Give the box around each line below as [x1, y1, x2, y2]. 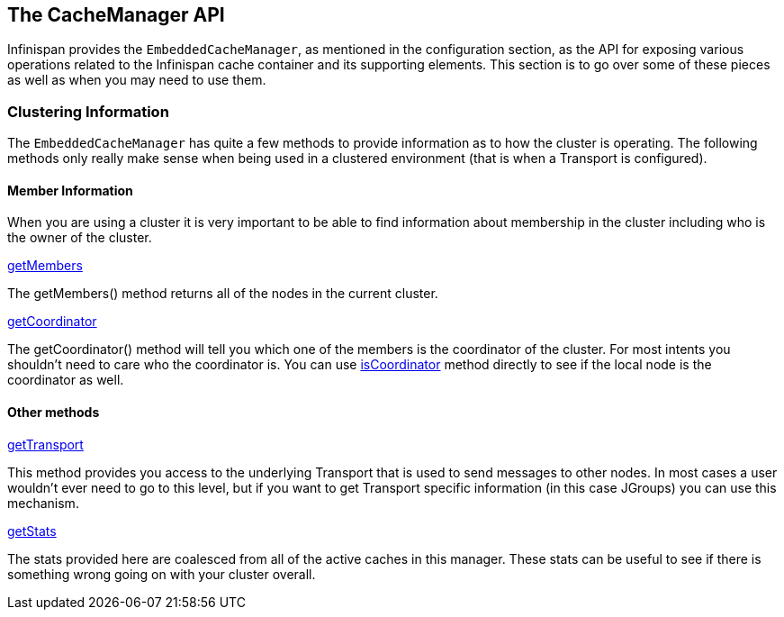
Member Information [7, 182, 133, 198]
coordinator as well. [7, 372, 124, 388]
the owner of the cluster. [7, 230, 152, 246]
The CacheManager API [7, 4, 225, 26]
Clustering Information [7, 102, 169, 121]
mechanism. [7, 495, 79, 511]
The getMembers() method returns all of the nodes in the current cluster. [7, 286, 438, 302]
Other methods [7, 404, 100, 420]
